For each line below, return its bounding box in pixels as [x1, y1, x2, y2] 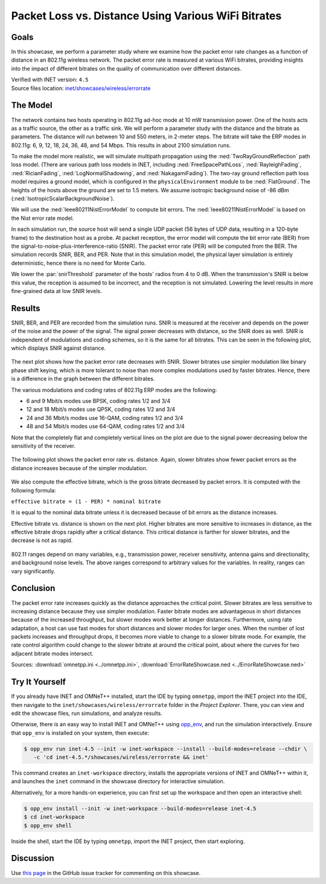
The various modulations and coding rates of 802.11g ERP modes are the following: [11, 386, 217, 393]
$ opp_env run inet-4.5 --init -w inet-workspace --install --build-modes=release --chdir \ [24, 745, 307, 752]
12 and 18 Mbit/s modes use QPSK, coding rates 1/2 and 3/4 [26, 405, 175, 413]
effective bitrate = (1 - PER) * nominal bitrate [11, 498, 161, 505]
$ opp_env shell [24, 822, 72, 829]
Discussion [11, 853, 54, 863]
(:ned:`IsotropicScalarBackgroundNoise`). [11, 195, 115, 202]
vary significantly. [11, 567, 56, 575]
